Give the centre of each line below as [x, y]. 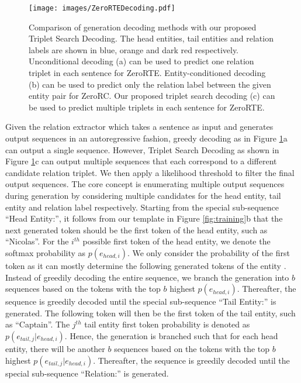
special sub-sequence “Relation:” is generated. [87, 373]
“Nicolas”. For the [37, 241]
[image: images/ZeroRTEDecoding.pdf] [102, 8]
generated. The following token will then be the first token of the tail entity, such [150, 313]
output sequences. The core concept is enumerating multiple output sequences [145, 184]
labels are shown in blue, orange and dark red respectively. [134, 49]
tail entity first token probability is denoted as [167, 324]
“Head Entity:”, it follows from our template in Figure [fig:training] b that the [144, 218]
